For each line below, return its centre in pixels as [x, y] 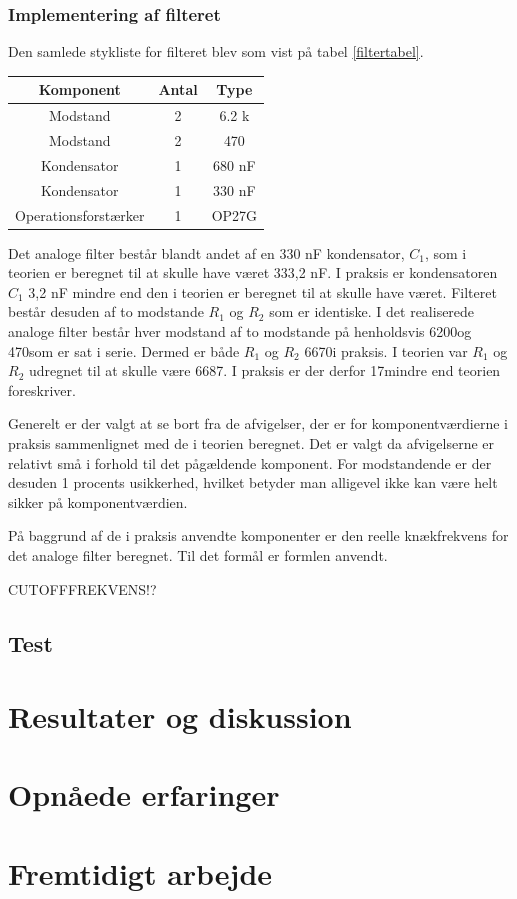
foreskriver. [42, 389]
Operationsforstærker [80, 214]
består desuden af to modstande [106, 311]
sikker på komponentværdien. [98, 501]
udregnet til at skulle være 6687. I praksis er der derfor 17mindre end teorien [264, 370]
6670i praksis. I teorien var [386, 350]
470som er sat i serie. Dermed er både [124, 350]
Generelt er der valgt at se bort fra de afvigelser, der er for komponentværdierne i [258, 423]
